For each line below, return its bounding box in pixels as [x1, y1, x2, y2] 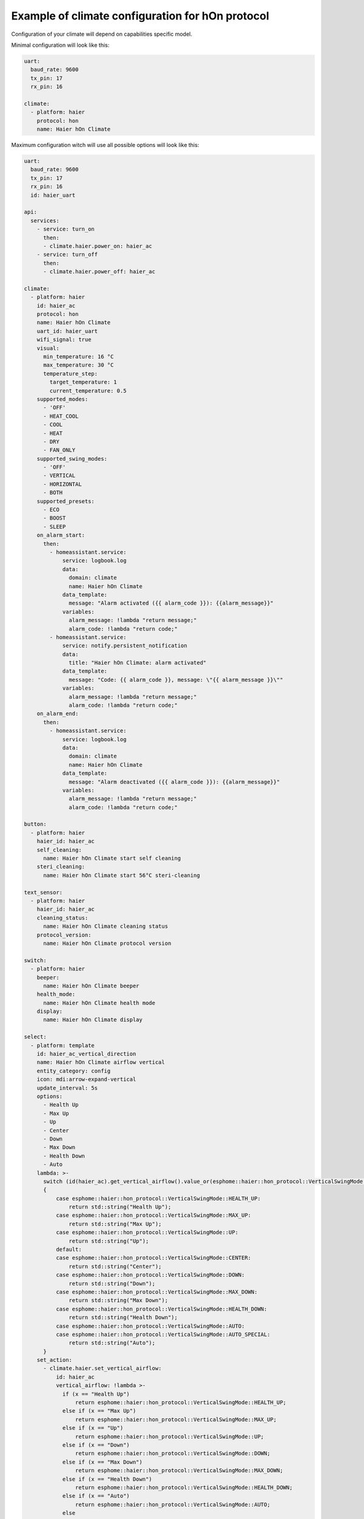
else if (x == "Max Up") [62, 1407, 136, 1414]
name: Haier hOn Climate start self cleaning [43, 855, 181, 862]
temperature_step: [43, 370, 98, 377]
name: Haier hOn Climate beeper [43, 982, 140, 989]
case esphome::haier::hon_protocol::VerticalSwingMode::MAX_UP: [55, 1212, 252, 1219]
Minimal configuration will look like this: [11, 41, 110, 49]
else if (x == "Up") [62, 1425, 124, 1432]
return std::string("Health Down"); [69, 1314, 178, 1321]
